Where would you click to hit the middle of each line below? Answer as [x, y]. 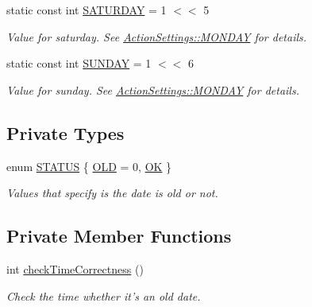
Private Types [65, 132]
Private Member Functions [119, 236]
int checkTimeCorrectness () [75, 268]
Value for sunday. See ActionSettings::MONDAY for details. [153, 89]
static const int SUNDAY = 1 [79, 63]
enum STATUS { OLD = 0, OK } [89, 166]
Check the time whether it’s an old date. [104, 295]
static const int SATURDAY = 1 [87, 10]
